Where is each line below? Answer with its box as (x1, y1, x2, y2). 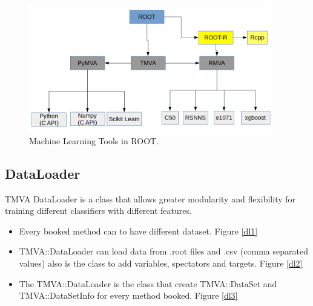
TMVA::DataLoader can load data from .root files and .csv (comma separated (19, 245, 308, 258)
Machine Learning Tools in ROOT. (29, 134, 159, 147)
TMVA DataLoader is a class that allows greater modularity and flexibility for (5, 192, 296, 205)
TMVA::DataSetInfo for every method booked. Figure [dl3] (19, 289, 238, 302)
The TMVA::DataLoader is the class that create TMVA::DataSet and (19, 277, 277, 290)
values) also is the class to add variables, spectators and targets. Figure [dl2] (19, 256, 303, 269)
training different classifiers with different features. (5, 204, 192, 217)
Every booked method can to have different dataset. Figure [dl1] (19, 224, 258, 237)
